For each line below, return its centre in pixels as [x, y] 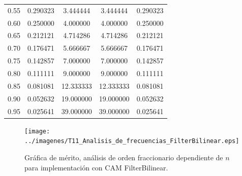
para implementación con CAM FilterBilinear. [96, 167]
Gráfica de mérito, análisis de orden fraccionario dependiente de [124, 157]
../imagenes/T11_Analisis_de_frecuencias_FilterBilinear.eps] [132, 141]
